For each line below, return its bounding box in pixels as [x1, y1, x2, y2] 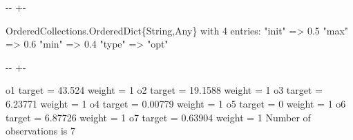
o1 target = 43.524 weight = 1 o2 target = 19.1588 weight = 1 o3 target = [6, 83, 323, 97]
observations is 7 [6, 123, 75, 138]
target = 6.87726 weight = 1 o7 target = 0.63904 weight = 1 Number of [6, 110, 311, 124]
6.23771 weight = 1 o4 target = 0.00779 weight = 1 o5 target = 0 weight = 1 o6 [6, 96, 346, 110]
